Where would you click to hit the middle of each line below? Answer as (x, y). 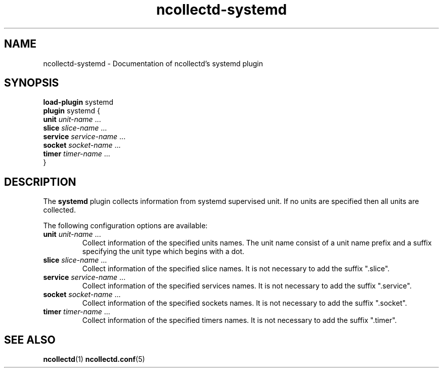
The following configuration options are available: (125, 226)
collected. (59, 210)
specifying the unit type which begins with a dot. (163, 252)
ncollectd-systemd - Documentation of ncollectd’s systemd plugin (153, 63)
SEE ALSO (30, 340)
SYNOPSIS (32, 83)
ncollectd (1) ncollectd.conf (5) (94, 359)
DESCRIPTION (40, 182)
